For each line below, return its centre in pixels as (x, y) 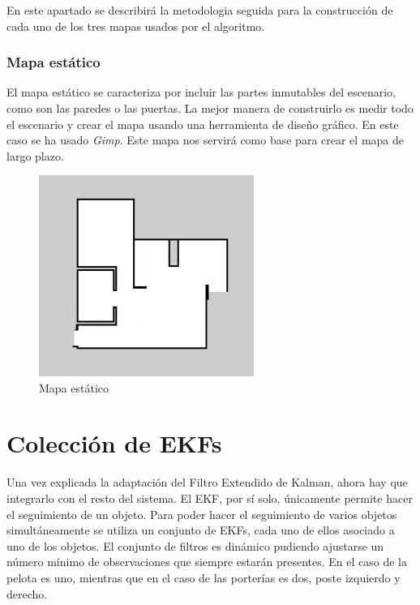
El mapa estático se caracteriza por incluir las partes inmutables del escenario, (201, 92)
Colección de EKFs (114, 443)
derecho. (27, 593)
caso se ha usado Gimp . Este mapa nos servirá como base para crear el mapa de (205, 140)
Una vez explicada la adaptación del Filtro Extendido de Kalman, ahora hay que (207, 482)
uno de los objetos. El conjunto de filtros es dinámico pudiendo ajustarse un (195, 545)
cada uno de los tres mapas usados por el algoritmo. (136, 26)
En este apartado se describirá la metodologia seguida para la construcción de (200, 10)
